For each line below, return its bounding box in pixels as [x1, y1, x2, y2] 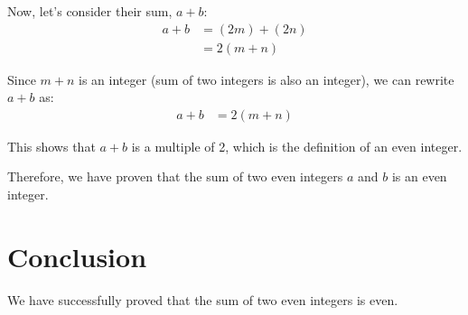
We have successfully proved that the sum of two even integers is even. [7, 290, 398, 309]
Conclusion [7, 237, 147, 274]
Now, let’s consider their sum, [7, 2, 173, 20]
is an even [391, 167, 447, 186]
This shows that [7, 136, 96, 155]
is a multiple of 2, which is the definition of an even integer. [131, 136, 463, 155]
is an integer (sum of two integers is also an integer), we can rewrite [79, 69, 454, 88]
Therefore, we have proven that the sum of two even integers [7, 167, 343, 186]
